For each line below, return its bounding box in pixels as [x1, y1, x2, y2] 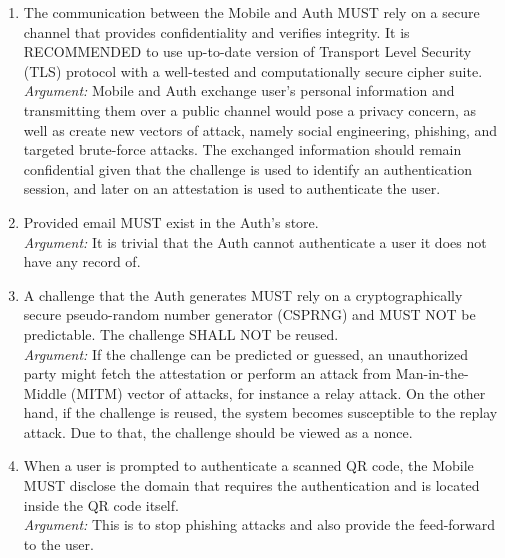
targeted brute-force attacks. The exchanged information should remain [23, 139, 462, 160]
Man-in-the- [395, 363, 469, 384]
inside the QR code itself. [23, 494, 179, 515]
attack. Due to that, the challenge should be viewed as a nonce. [23, 421, 413, 442]
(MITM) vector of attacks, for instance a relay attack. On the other [70, 382, 486, 403]
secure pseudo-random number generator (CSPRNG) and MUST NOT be [23, 304, 476, 325]
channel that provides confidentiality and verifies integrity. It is [23, 21, 410, 42]
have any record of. [23, 251, 141, 272]
